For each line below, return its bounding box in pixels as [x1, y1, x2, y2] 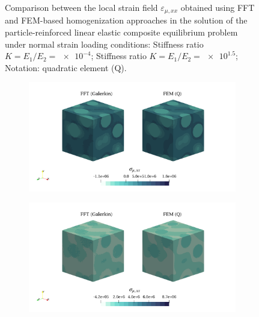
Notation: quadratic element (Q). [5, 61, 127, 74]
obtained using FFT [180, 1, 255, 13]
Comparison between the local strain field [5, 1, 158, 13]
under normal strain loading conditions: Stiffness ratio [5, 37, 204, 50]
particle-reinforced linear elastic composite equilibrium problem [5, 26, 238, 39]
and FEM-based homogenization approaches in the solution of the [5, 14, 248, 27]
